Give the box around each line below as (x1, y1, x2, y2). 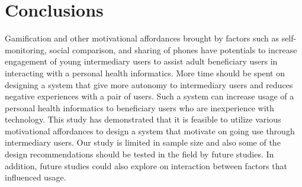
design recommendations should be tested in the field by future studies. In (5, 148, 274, 160)
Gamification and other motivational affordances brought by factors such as (5, 32, 279, 44)
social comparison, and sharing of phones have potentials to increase (49, 43, 297, 56)
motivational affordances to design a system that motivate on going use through (5, 124, 295, 137)
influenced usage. (5, 171, 66, 183)
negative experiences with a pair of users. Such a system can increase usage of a (5, 90, 294, 102)
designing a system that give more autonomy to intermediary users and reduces (5, 78, 293, 91)
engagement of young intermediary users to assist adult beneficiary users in (5, 55, 278, 67)
